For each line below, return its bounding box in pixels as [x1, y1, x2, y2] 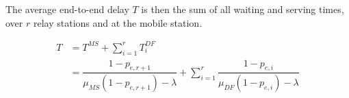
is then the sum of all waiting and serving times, [141, 2, 344, 16]
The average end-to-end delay [5, 2, 129, 16]
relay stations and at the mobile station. [33, 15, 203, 29]
